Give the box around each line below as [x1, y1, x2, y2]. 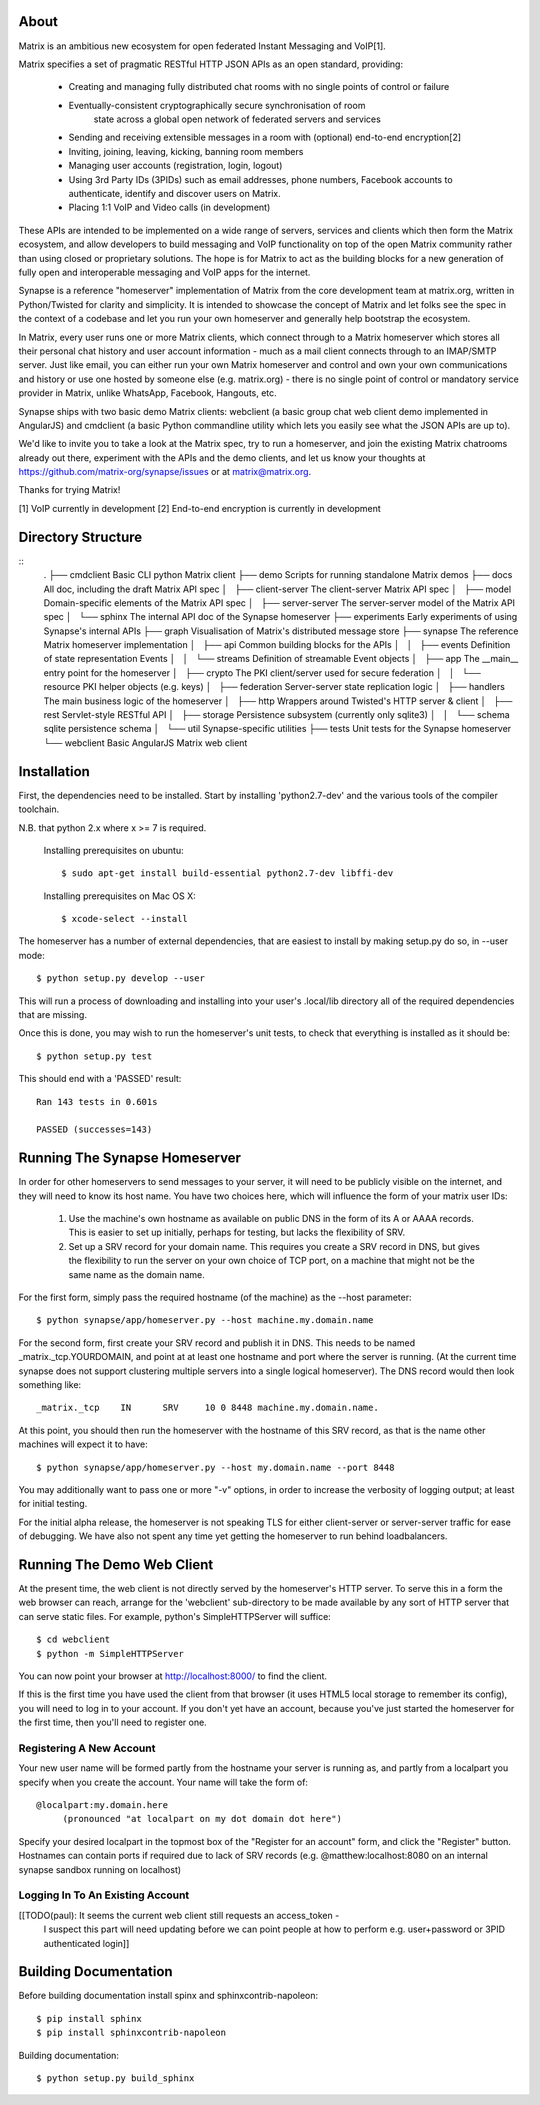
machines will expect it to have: [18, 1438, 149, 1450]
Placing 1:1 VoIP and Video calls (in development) [68, 201, 271, 214]
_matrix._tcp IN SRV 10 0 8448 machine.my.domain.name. [36, 1402, 379, 1414]
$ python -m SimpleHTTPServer [36, 1648, 185, 1659]
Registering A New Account [18, 1741, 156, 1755]
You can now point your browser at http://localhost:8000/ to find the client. [18, 1670, 328, 1682]
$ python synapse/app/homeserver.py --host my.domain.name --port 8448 [36, 1461, 395, 1473]
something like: [18, 1378, 82, 1390]
